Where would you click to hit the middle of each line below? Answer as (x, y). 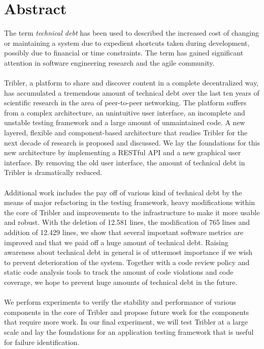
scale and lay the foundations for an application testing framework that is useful (129, 331)
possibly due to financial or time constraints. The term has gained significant (124, 53)
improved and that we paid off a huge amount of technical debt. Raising (116, 242)
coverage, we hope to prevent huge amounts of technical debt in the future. (121, 282)
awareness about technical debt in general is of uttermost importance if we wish (128, 252)
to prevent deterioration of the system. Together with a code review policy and (127, 262)
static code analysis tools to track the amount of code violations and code (119, 272)
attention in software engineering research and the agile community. (109, 62)
